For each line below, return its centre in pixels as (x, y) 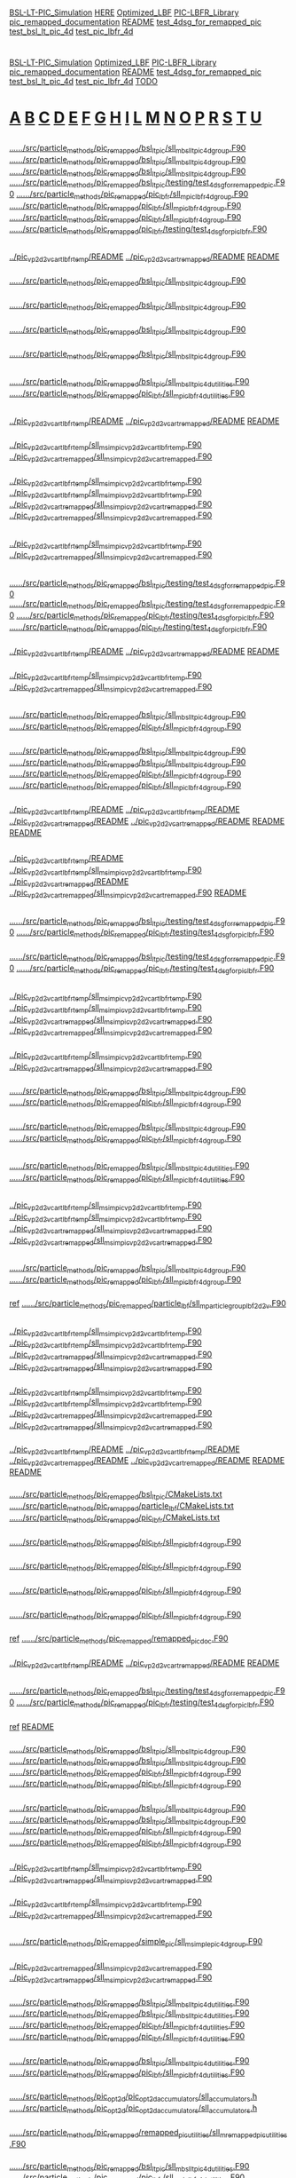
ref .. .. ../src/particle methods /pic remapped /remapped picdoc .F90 (119, 1639)
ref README (32, 1726)
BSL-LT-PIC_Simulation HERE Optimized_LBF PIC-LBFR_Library (124, 12)
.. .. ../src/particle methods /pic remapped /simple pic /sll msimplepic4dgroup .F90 (136, 1943)
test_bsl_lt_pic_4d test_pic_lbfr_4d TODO (83, 82)
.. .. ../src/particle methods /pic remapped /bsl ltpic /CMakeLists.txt (116, 1495)
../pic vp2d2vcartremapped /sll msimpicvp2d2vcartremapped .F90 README (128, 894)
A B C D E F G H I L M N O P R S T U (136, 117)
